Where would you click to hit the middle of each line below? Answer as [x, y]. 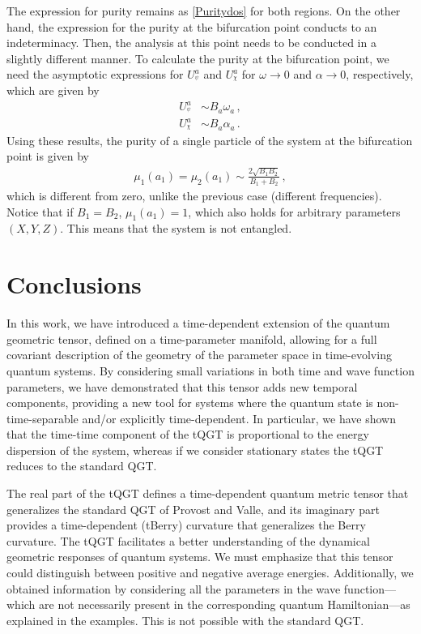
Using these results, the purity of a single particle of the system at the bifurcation [210, 140]
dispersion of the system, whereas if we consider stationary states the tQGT [195, 450]
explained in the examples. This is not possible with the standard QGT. [185, 620]
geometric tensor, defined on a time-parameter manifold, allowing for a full [192, 338]
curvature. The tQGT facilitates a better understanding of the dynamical [188, 540]
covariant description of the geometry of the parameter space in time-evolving [199, 355]
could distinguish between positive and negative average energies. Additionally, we [210, 573]
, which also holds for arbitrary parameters [294, 211]
